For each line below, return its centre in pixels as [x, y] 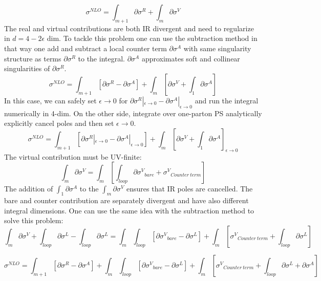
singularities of [27, 68]
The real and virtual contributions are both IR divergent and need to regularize [129, 28]
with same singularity [217, 48]
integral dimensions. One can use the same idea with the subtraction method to [129, 210]
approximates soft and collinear [191, 58]
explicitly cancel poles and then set [59, 123]
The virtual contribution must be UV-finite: [73, 156]
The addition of [29, 189]
